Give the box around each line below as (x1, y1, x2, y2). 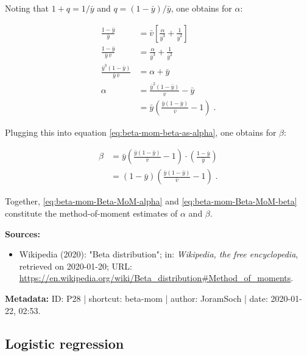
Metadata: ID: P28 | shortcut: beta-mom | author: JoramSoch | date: (5, 292, 268, 305)
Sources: (5, 227, 40, 240)
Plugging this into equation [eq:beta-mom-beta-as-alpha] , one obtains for (5, 125, 277, 138)
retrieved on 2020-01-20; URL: (19, 259, 132, 272)
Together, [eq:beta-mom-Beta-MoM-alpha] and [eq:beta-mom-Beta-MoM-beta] (5, 195, 297, 208)
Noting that (5, 2, 49, 14)
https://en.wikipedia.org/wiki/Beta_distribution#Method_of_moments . (19, 271, 294, 284)
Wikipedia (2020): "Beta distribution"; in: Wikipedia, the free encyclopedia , (19, 248, 298, 260)
